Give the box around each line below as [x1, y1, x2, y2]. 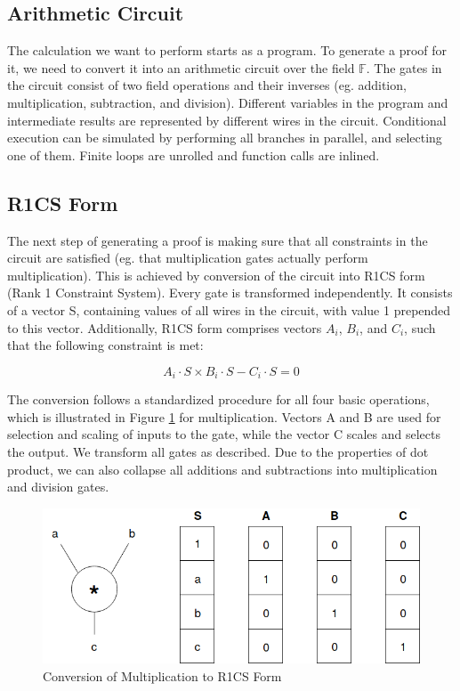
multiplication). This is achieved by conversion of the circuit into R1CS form [7, 265, 425, 284]
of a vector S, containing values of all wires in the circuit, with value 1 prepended [7, 300, 451, 319]
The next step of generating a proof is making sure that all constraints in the [7, 231, 428, 249]
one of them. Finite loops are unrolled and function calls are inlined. [7, 145, 380, 164]
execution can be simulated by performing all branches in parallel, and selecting [7, 128, 442, 147]
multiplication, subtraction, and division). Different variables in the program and [7, 93, 448, 111]
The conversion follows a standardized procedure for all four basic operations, [7, 390, 430, 409]
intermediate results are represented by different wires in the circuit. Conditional [7, 110, 447, 129]
